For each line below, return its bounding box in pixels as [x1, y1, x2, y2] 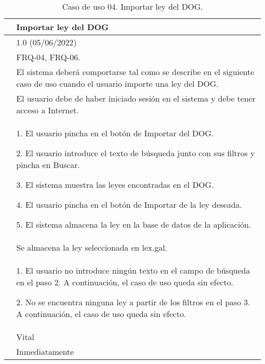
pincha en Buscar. [16, 159, 80, 171]
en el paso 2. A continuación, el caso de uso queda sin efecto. [16, 276, 233, 288]
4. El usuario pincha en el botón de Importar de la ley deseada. [16, 199, 242, 210]
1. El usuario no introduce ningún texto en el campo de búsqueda [16, 264, 250, 276]
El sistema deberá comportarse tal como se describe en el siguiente [16, 66, 254, 78]
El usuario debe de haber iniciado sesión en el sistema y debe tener [16, 92, 256, 104]
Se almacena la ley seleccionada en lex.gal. [16, 241, 168, 253]
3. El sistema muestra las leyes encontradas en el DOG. [16, 179, 214, 190]
